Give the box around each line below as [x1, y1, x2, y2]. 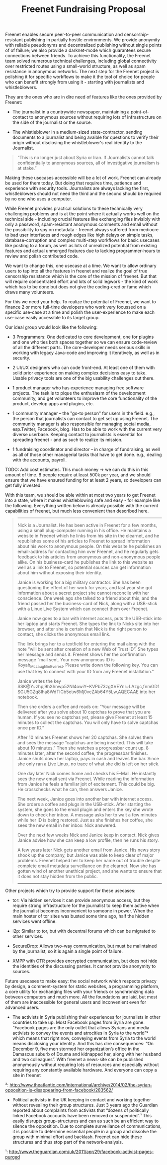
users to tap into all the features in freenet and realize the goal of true [5, 268, 148, 274]
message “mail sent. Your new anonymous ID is [17, 657, 115, 663]
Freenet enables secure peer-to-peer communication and [5, 31, 123, 38]
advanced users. [5, 1004, 40, 1010]
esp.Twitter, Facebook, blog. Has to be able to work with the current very [12, 426, 162, 432]
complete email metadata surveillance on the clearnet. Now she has [17, 863, 157, 869]
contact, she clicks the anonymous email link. [17, 631, 111, 637]
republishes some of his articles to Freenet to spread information [17, 538, 150, 544]
